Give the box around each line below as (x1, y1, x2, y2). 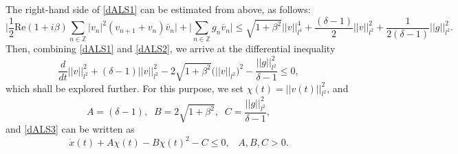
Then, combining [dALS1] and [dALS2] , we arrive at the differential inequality (6, 41, 336, 56)
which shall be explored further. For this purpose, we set (6, 80, 244, 95)
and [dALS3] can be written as (6, 122, 135, 136)
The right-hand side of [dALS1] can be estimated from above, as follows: (6, 2, 311, 16)
